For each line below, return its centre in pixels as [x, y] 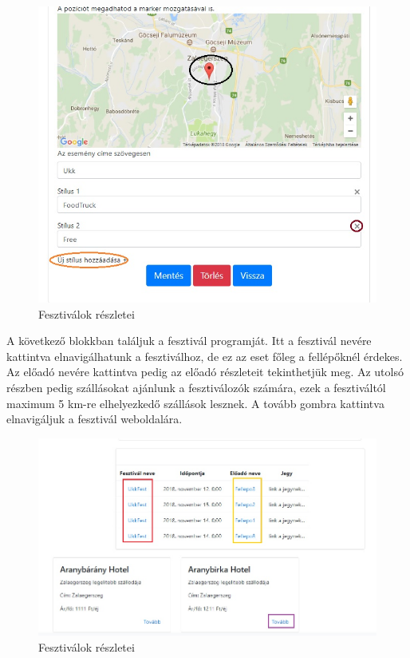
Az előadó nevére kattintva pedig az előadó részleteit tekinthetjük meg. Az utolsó [205, 372]
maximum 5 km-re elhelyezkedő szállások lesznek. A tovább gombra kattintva [195, 403]
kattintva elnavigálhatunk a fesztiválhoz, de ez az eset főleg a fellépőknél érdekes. [205, 356]
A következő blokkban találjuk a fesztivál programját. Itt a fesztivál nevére [189, 341]
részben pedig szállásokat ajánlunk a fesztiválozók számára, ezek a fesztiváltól [196, 387]
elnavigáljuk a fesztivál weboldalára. [95, 419]
